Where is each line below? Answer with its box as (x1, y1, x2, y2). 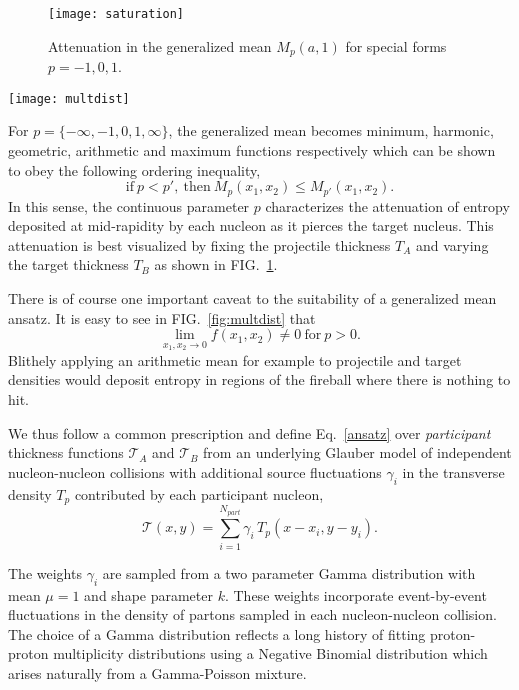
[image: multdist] (8, 91, 130, 106)
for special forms (345, 35, 447, 56)
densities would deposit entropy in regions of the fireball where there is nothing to (8, 369, 511, 390)
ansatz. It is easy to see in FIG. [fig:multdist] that (8, 307, 316, 328)
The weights (8, 562, 82, 583)
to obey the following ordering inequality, (8, 159, 261, 180)
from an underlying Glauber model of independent (203, 442, 512, 463)
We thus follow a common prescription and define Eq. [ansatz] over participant (8, 422, 491, 443)
